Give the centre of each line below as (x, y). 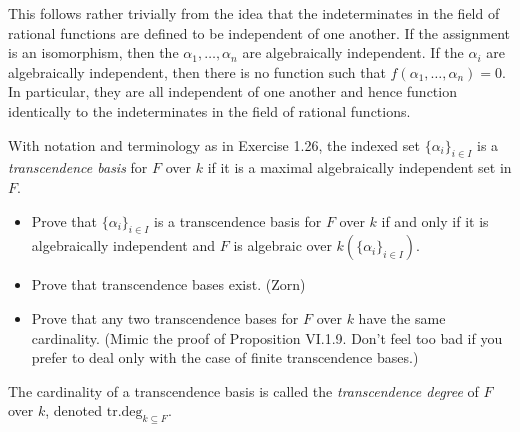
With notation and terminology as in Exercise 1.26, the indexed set (214, 144)
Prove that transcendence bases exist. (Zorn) (168, 284)
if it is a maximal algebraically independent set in (359, 167)
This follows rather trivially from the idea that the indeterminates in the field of (254, 13)
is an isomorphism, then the (93, 52)
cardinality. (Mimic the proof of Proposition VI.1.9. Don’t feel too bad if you (267, 337)
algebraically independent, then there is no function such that (197, 71)
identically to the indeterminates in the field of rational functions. (209, 110)
